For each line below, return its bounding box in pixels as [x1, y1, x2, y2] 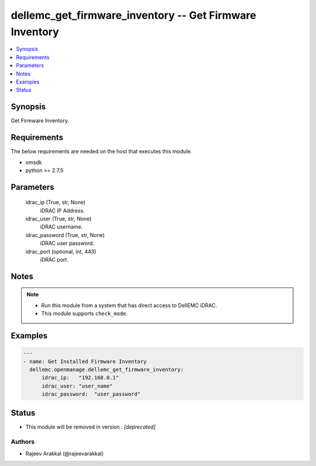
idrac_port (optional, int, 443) [25, 248, 97, 255]
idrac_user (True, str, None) [25, 215, 92, 222]
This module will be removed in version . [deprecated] [25, 423, 156, 430]
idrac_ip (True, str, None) [25, 199, 86, 206]
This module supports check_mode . [41, 310, 128, 317]
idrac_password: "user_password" [42, 391, 140, 398]
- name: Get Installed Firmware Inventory [23, 358, 147, 365]
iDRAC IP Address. [40, 207, 85, 214]
